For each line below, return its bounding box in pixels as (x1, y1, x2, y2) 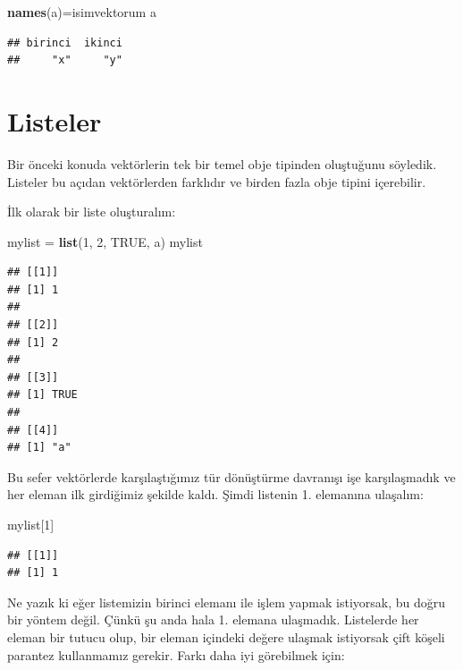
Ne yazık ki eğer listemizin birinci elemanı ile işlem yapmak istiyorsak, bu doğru (7, 592, 446, 611)
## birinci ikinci (7, 36, 122, 49)
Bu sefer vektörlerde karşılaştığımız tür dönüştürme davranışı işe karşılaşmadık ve (7, 467, 456, 486)
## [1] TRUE (7, 388, 78, 402)
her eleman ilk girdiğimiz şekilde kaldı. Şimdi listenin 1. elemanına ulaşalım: (7, 485, 424, 504)
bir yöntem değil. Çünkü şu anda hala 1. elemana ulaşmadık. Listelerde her (7, 610, 419, 629)
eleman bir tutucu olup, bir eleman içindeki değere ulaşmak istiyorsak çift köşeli (7, 627, 445, 646)
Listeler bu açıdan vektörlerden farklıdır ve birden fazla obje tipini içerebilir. (7, 172, 426, 191)
